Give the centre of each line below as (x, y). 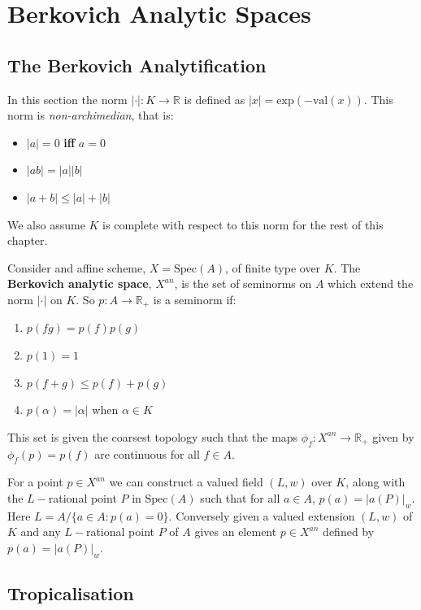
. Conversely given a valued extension (262, 515)
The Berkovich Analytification (137, 65)
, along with (375, 482)
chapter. (28, 240)
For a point (35, 482)
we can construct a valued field (186, 482)
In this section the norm (67, 99)
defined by (349, 532)
